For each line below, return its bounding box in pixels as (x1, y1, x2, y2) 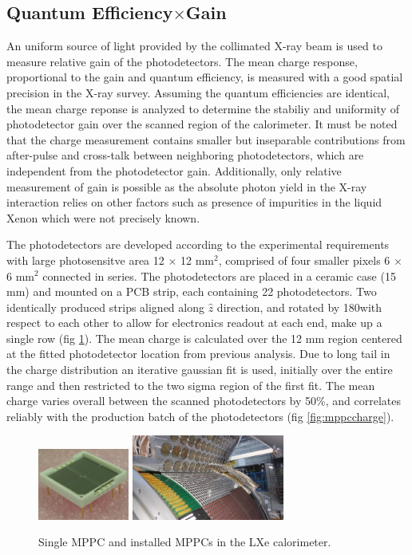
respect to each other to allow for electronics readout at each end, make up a (6, 314, 382, 331)
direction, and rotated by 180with (216, 298, 382, 315)
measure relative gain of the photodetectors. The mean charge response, (6, 53, 358, 69)
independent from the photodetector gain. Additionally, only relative (6, 162, 342, 179)
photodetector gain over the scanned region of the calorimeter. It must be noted (6, 116, 398, 132)
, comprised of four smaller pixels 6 (218, 251, 390, 268)
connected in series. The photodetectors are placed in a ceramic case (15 (42, 267, 396, 284)
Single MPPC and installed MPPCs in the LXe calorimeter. (38, 533, 331, 550)
